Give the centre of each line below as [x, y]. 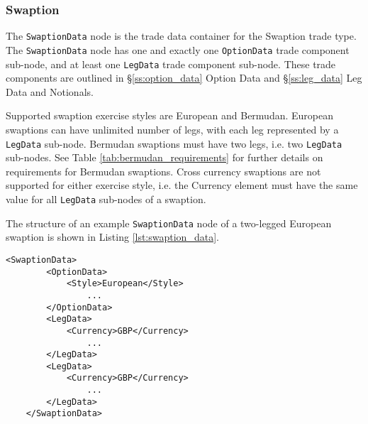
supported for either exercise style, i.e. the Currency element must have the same [182, 185]
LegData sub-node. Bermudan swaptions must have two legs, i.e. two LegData [174, 143]
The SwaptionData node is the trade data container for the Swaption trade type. [181, 36]
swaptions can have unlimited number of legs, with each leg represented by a [172, 129]
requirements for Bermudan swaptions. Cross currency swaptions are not [163, 171]
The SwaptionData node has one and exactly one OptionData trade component [178, 49]
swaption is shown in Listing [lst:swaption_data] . [112, 237]
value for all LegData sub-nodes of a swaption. [106, 199]
